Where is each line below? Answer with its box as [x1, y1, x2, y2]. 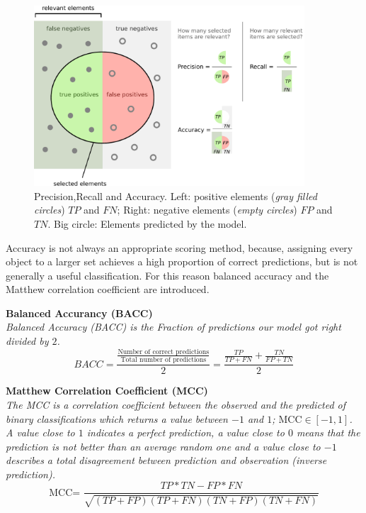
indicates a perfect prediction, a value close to [86, 425, 285, 440]
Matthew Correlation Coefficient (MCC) [6, 383, 208, 398]
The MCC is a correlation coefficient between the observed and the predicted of [6, 397, 346, 412]
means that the [296, 425, 360, 440]
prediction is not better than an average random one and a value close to [6, 438, 321, 453]
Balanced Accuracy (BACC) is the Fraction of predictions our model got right [6, 319, 341, 334]
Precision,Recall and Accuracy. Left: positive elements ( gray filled [34, 188, 317, 203]
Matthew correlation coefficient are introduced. [6, 282, 210, 297]
